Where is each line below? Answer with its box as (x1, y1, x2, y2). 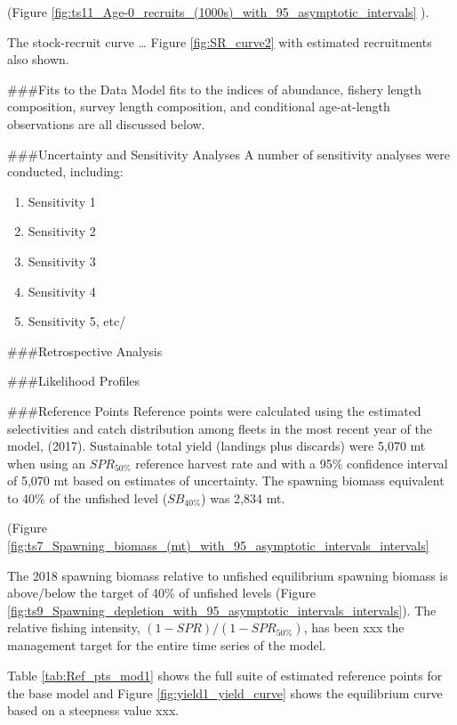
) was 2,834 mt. (201, 488, 285, 507)
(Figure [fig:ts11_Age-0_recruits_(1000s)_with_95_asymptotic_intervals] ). (7, 3, 429, 20)
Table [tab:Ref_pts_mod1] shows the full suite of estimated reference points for (7, 666, 443, 685)
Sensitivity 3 (28, 251, 96, 270)
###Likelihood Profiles (7, 371, 140, 390)
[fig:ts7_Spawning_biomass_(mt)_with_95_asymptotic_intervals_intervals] (7, 536, 429, 555)
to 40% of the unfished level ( (7, 488, 168, 507)
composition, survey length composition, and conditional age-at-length (7, 97, 390, 116)
